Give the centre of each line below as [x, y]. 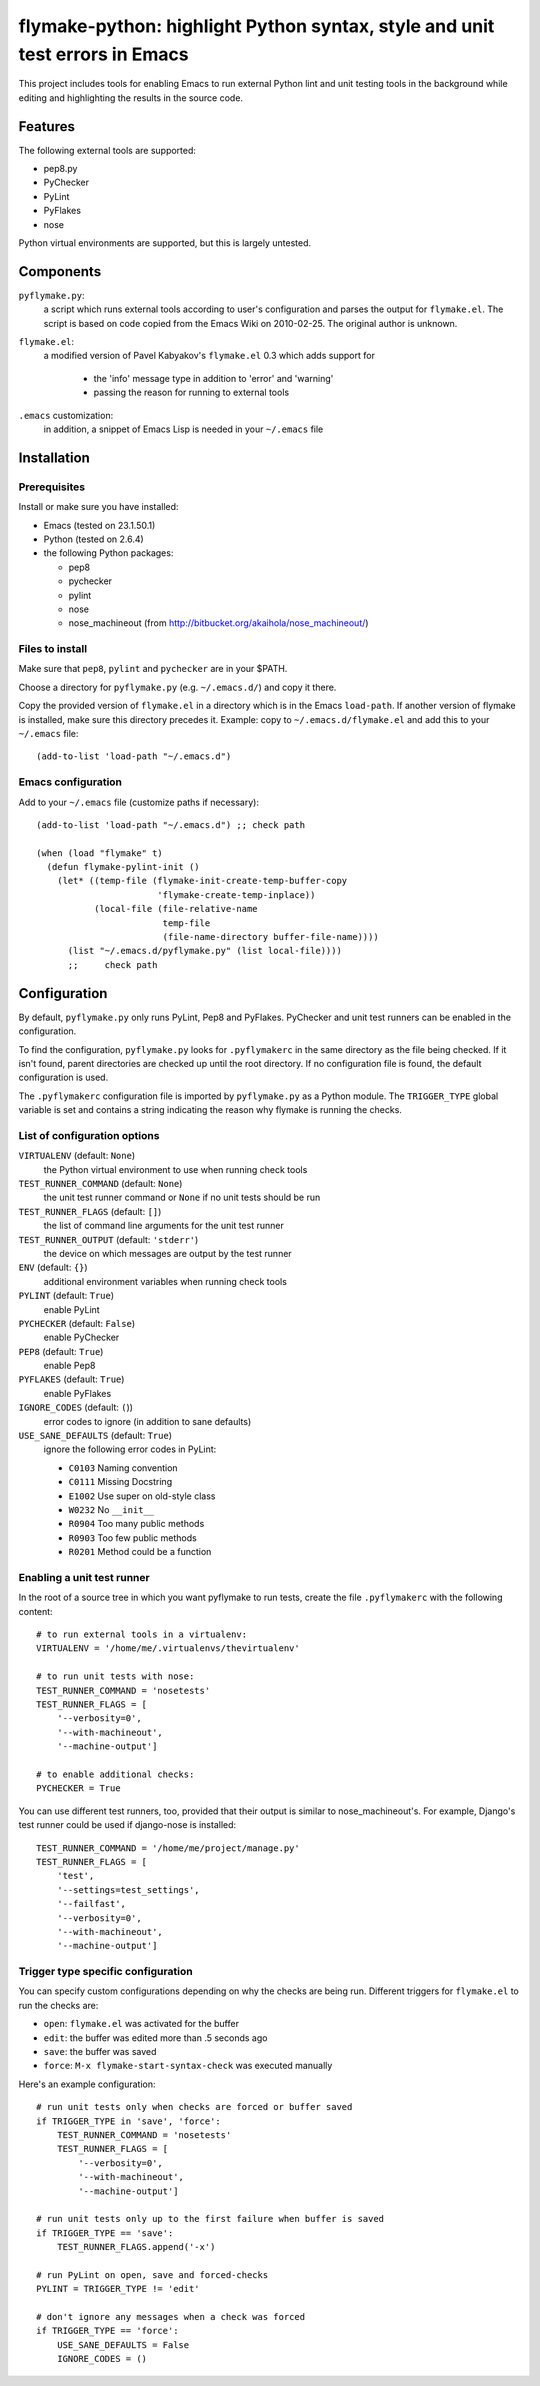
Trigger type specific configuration [106, 1972]
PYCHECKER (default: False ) [76, 1323]
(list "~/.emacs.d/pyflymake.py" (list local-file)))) [204, 951]
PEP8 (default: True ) [61, 1351]
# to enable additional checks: [115, 1774]
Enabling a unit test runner [84, 1577]
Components [60, 271]
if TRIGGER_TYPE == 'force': [107, 2331]
